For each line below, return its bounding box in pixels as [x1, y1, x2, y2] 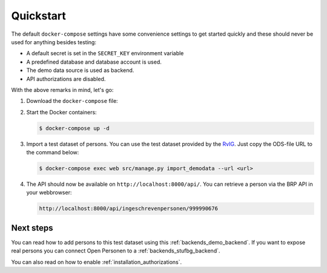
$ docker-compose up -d [39, 125, 110, 131]
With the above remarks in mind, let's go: [11, 86, 114, 93]
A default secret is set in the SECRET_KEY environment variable [26, 50, 184, 57]
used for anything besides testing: [11, 38, 97, 45]
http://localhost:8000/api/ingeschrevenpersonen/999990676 [39, 205, 218, 212]
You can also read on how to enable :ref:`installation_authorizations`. [11, 258, 182, 266]
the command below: [26, 149, 79, 156]
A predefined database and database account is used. [26, 58, 162, 65]
